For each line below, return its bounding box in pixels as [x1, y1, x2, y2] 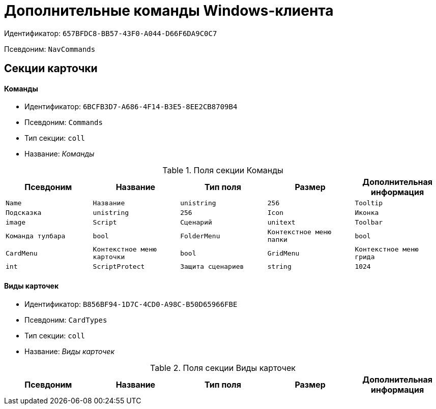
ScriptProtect [93, 263, 145, 271]
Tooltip [355, 199, 383, 207]
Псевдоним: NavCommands [4, 44, 96, 53]
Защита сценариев [180, 263, 244, 271]
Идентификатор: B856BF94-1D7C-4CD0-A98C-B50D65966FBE [24, 299, 238, 308]
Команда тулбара [6, 232, 66, 240]
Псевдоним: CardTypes [24, 315, 107, 324]
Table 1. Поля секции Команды [162, 165, 283, 176]
